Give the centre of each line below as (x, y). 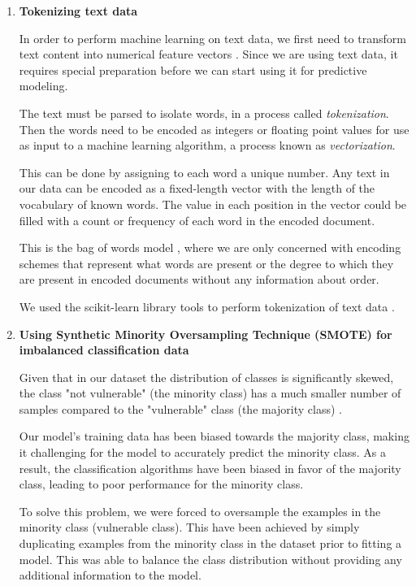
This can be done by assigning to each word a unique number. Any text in (204, 172)
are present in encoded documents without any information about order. (199, 279)
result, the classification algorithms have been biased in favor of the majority (210, 468)
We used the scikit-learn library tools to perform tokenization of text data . (207, 306)
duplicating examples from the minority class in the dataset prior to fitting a (210, 543)
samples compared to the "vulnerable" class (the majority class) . (180, 408)
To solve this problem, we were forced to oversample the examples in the (200, 511)
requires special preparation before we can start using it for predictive (193, 69)
